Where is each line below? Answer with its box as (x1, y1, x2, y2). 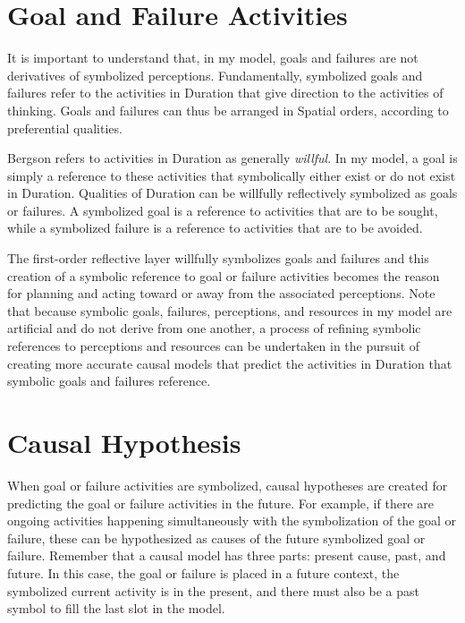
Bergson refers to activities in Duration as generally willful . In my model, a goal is (7, 149, 458, 167)
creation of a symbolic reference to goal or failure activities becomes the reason (7, 266, 440, 285)
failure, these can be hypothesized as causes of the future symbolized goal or (7, 528, 426, 547)
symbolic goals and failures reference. (7, 371, 211, 390)
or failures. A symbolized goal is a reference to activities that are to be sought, (7, 201, 438, 219)
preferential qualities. (7, 118, 123, 137)
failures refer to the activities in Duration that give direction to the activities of (7, 83, 444, 102)
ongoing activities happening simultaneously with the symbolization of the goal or (7, 511, 457, 530)
